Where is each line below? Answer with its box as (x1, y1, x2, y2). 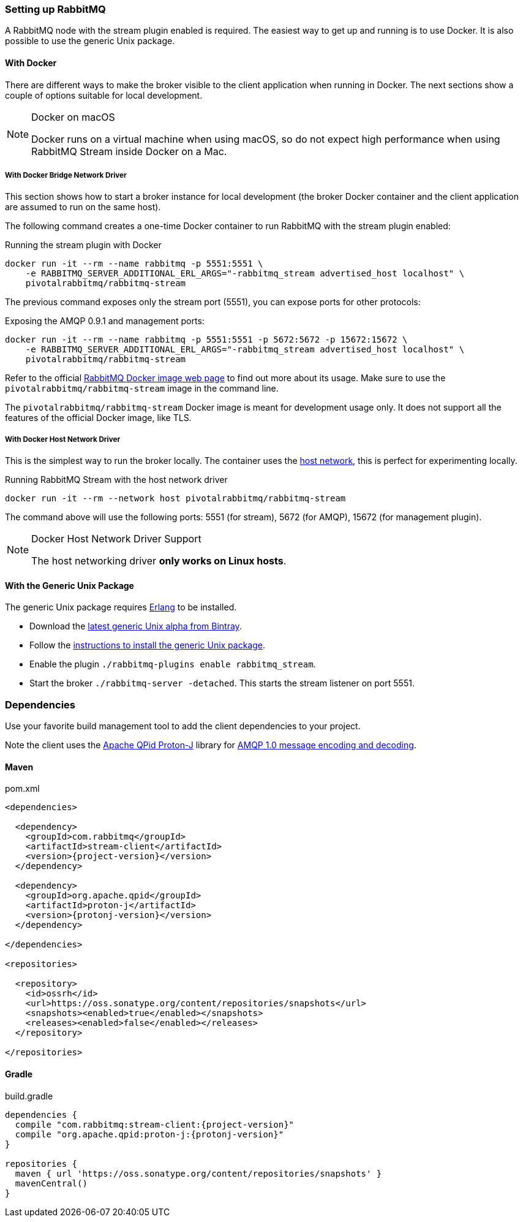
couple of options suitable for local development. (5, 89, 203, 101)
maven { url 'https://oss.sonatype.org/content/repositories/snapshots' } (15, 1168, 382, 1178)
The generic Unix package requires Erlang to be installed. (5, 602, 237, 613)
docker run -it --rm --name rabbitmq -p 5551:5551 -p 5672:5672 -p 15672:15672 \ (5, 335, 408, 345)
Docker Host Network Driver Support (31, 533, 201, 545)
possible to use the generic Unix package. (5, 36, 175, 47)
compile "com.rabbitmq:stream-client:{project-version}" (15, 1119, 295, 1129)
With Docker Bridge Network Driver (5, 170, 127, 180)
